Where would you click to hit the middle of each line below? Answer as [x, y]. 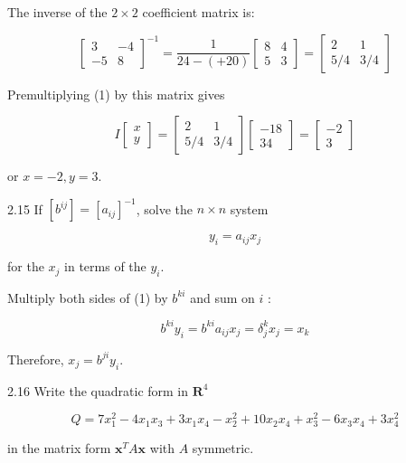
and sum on [222, 297]
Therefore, [36, 359]
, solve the [164, 208]
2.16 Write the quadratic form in [98, 390]
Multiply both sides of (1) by [88, 297]
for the [26, 266]
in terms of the [105, 266]
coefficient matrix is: [198, 12]
